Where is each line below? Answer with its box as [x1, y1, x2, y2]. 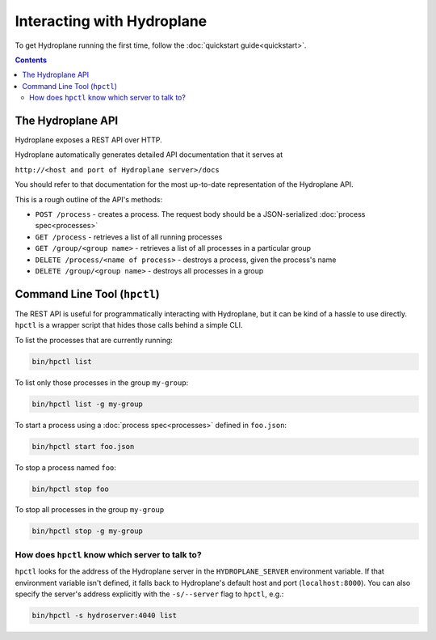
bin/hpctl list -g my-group [31, 399, 143, 409]
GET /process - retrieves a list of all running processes [35, 231, 223, 242]
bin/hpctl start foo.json [31, 442, 135, 451]
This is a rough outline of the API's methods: [15, 194, 163, 204]
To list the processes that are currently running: [15, 335, 174, 345]
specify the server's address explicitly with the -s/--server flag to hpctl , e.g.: [15, 589, 284, 599]
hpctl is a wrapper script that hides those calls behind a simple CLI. [15, 320, 243, 330]
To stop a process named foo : [15, 462, 117, 473]
